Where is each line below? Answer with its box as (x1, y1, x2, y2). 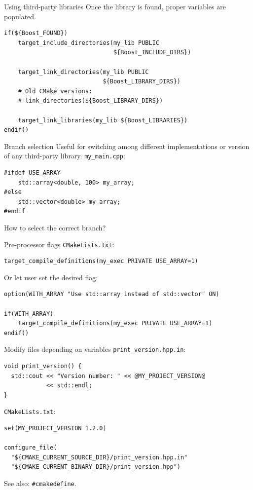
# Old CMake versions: (18, 87, 92, 95)
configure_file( (4, 444, 57, 452)
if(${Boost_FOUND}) (4, 30, 68, 37)
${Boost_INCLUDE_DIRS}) (113, 49, 191, 56)
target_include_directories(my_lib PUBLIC (18, 39, 159, 46)
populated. (4, 11, 36, 21)
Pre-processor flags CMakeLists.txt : (4, 239, 114, 249)
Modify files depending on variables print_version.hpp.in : (4, 344, 186, 354)
